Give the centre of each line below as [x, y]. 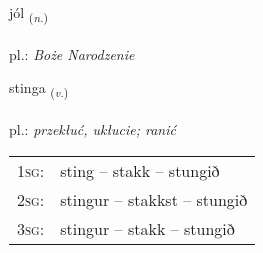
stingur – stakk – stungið [147, 228]
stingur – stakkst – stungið [154, 199]
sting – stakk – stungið [140, 170]
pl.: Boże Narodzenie [72, 53]
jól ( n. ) [29, 13]
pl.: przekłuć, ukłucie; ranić [92, 129]
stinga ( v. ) [39, 89]
